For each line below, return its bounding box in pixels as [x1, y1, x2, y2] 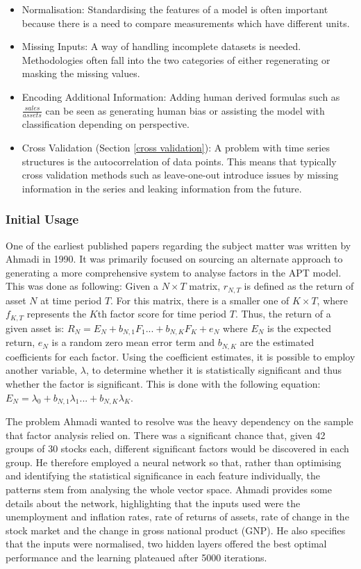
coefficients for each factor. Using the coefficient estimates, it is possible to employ [6, 349, 355, 363]
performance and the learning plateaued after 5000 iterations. [6, 550, 267, 564]
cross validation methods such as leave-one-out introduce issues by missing [22, 167, 339, 182]
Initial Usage [6, 211, 79, 228]
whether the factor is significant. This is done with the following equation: [6, 376, 321, 390]
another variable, [6, 363, 78, 377]
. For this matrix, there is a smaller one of [110, 292, 289, 307]
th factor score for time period [97, 306, 227, 321]
